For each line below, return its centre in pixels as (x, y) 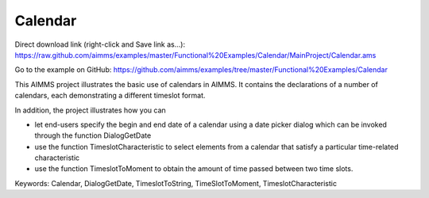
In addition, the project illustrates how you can (90, 110)
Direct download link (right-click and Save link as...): (100, 44)
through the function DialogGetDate (93, 135)
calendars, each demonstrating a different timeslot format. (110, 96)
